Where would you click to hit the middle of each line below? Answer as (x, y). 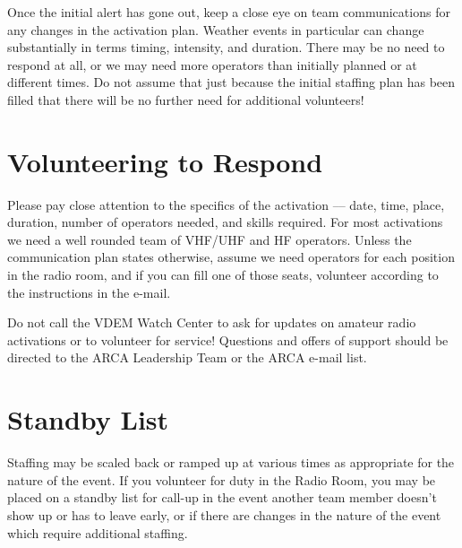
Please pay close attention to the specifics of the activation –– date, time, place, (226, 204)
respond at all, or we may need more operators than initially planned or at (212, 64)
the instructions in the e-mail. (89, 292)
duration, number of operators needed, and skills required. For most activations (225, 222)
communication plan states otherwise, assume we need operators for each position (231, 257)
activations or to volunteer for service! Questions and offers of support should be (228, 339)
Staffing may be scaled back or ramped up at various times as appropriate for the (231, 462)
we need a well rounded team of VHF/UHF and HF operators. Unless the (210, 239)
